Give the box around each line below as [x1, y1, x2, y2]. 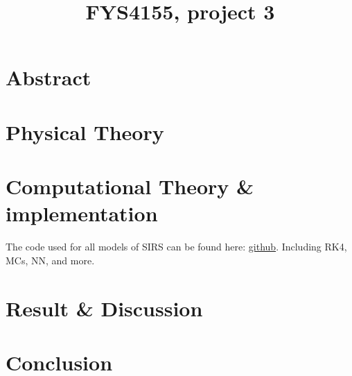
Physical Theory [6, 117, 164, 146]
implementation [6, 199, 158, 228]
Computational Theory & [6, 172, 254, 200]
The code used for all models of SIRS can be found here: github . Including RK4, [6, 239, 347, 254]
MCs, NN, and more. [6, 253, 95, 267]
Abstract [6, 63, 91, 92]
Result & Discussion [6, 293, 203, 322]
